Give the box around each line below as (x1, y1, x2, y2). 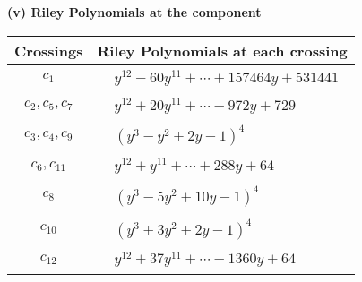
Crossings (14, 39, 83, 61)
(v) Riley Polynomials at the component (7, 3, 262, 21)
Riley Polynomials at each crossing (97, 39, 348, 61)
